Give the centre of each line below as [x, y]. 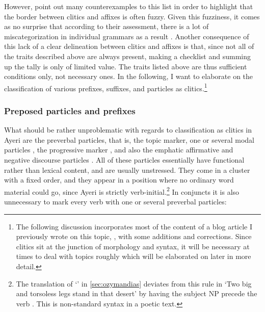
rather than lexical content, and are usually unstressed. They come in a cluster [127, 170]
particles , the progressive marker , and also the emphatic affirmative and [119, 150]
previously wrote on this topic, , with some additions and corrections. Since [134, 236]
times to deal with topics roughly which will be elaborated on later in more [134, 256]
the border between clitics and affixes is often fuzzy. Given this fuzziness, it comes [132, 16]
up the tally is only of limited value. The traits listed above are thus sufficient [126, 66]
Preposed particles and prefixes [70, 110]
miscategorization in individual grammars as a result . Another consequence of [127, 36]
